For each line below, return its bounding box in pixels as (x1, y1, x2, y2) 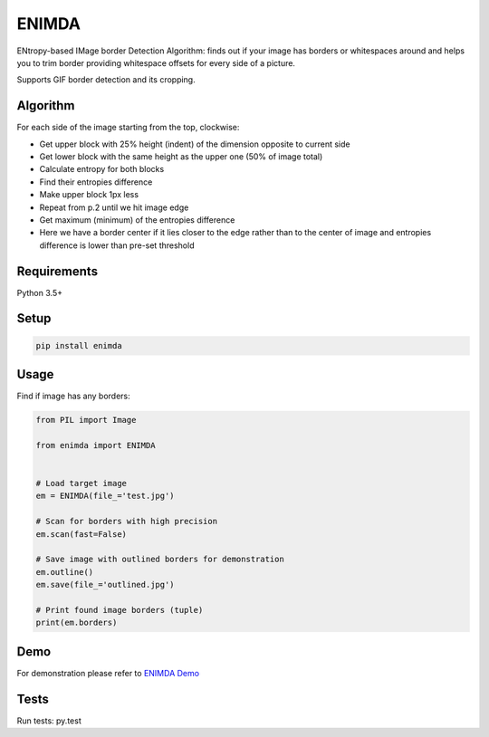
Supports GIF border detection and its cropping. (16, 74, 196, 85)
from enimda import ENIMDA (35, 440, 156, 450)
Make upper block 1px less (39, 189, 139, 200)
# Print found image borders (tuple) (35, 605, 204, 615)
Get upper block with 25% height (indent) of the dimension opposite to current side (39, 139, 350, 149)
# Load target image (35, 478, 127, 489)
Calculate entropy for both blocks (39, 164, 165, 175)
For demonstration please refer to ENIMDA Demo (16, 667, 199, 678)
